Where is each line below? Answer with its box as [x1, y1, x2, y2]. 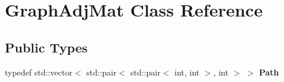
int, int [174, 65, 200, 78]
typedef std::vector [5, 65, 73, 78]
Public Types [5, 38, 88, 56]
